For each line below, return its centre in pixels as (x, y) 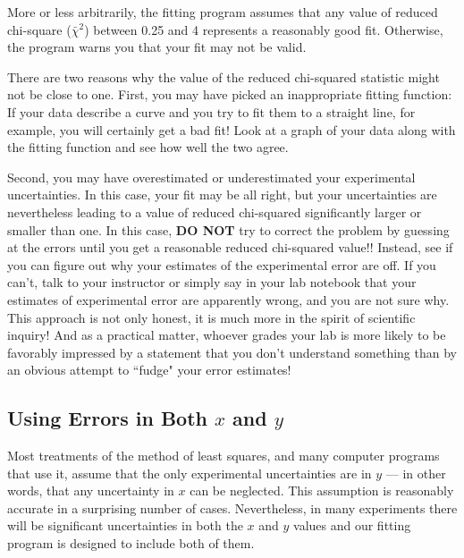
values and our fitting (352, 525)
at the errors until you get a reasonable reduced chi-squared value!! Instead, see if (230, 247)
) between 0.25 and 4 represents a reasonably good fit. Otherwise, (264, 29)
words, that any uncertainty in (91, 490)
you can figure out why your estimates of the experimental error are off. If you (222, 264)
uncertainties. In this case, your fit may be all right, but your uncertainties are (222, 194)
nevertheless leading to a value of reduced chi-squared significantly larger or (215, 211)
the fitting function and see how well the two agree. (148, 147)
